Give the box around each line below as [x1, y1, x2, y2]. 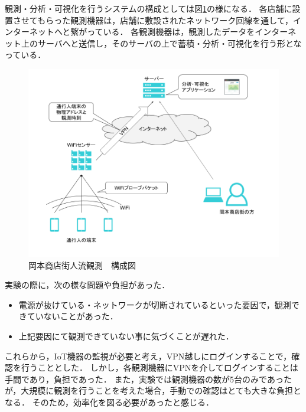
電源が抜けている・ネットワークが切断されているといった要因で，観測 [18, 298, 291, 310]
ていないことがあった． [27, 310, 118, 322]
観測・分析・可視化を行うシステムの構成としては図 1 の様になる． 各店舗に [5, 2, 292, 14]
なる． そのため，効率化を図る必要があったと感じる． [5, 395, 214, 408]
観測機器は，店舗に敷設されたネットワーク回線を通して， [70, 14, 293, 26]
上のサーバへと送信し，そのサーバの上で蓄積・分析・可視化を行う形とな [21, 37, 302, 49]
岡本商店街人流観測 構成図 [28, 259, 136, 271]
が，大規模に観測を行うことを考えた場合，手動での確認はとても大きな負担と [5, 384, 302, 397]
